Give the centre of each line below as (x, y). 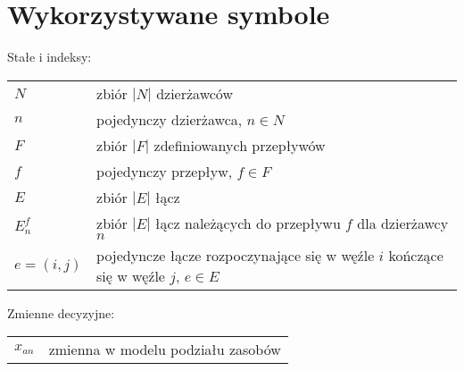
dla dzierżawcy (403, 223)
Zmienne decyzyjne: (61, 312)
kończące (416, 255)
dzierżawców (195, 93)
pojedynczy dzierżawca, (170, 119)
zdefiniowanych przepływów (240, 145)
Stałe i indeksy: (50, 57)
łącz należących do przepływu (248, 223)
